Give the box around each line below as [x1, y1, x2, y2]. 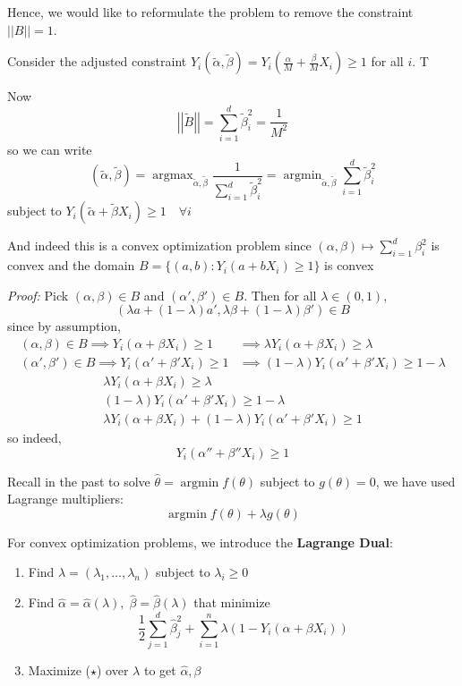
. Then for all [244, 285, 317, 304]
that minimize [193, 593, 270, 612]
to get [143, 660, 176, 679]
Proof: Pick [7, 285, 69, 304]
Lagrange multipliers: [7, 489, 124, 508]
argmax [152, 169, 193, 182]
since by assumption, [7, 317, 122, 335]
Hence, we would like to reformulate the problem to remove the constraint [7, 3, 414, 21]
